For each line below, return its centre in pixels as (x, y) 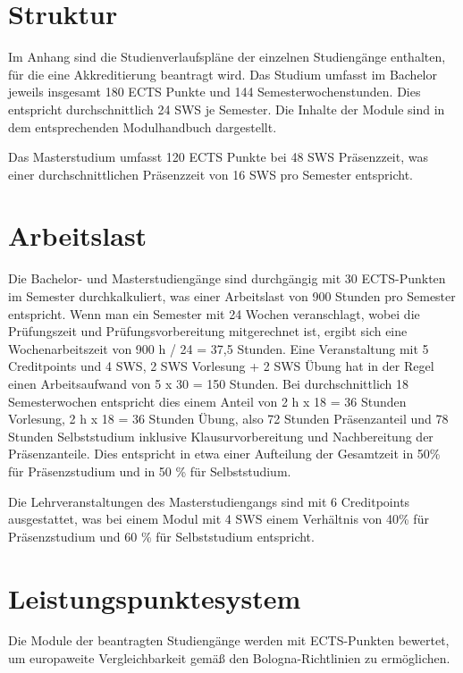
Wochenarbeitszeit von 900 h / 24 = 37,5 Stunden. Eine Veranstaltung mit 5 (219, 348)
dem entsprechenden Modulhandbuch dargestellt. (143, 126)
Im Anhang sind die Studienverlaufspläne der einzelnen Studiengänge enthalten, (227, 57)
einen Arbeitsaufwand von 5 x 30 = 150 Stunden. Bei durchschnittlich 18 (209, 383)
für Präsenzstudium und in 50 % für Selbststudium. (150, 471)
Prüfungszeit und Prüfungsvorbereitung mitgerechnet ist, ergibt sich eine (208, 331)
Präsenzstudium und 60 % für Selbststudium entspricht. (161, 536)
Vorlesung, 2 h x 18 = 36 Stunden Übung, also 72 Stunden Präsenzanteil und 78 (228, 419)
